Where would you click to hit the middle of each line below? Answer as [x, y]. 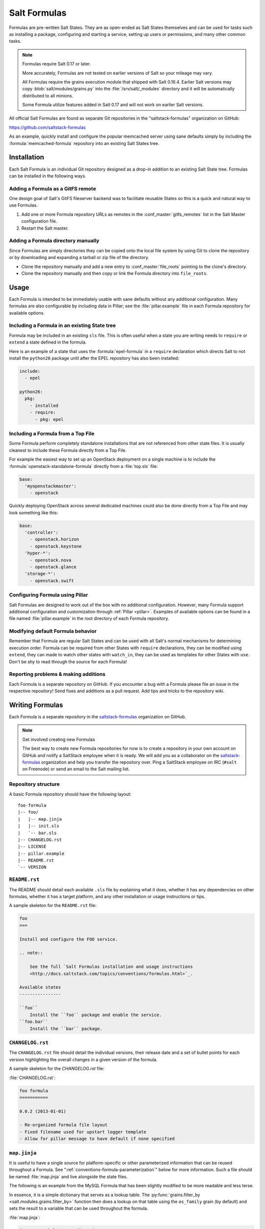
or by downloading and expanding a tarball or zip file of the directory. [79, 258]
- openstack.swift [52, 581]
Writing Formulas [36, 705]
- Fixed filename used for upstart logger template [83, 1132]
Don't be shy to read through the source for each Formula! [68, 662]
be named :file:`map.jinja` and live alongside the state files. [68, 1176]
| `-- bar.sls [37, 833]
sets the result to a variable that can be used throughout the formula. [79, 1208]
